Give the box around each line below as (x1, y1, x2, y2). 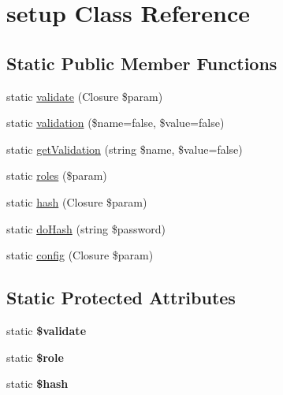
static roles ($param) (6, 167, 107, 184)
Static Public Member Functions (6, 50, 277, 75)
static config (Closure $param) (6, 247, 154, 263)
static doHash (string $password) (6, 220, 166, 237)
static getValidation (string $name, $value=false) (6, 140, 243, 157)
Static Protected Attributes (6, 285, 236, 310)
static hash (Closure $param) (6, 193, 147, 210)
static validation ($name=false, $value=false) (6, 114, 225, 131)
